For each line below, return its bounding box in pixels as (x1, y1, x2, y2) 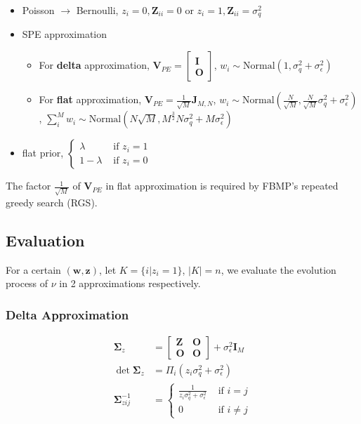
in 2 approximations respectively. (59, 276, 201, 291)
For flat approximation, (39, 92, 142, 107)
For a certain (6, 262, 61, 277)
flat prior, (22, 145, 64, 160)
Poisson (22, 3, 55, 17)
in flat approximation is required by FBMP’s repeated (105, 178, 339, 193)
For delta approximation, (39, 58, 150, 72)
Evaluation (6, 229, 85, 251)
